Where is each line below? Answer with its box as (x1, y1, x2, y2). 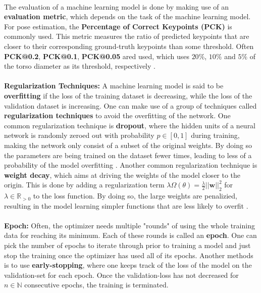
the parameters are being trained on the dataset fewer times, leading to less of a (4, 150, 252, 160)
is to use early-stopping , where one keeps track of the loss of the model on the (4, 260, 252, 270)
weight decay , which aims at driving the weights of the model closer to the (4, 169, 241, 180)
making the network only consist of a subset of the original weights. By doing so (4, 139, 252, 150)
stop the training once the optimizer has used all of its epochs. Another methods (4, 250, 253, 260)
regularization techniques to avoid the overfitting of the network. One (4, 110, 231, 121)
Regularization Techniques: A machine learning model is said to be (4, 80, 224, 91)
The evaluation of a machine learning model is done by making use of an (4, 1, 229, 12)
